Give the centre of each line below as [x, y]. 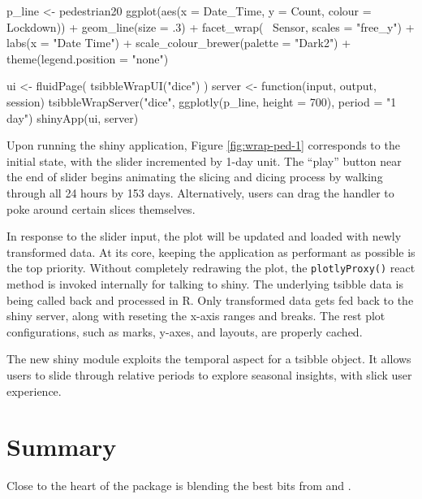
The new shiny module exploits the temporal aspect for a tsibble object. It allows [209, 359]
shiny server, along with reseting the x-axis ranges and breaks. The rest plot [196, 316]
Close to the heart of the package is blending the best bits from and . [179, 486]
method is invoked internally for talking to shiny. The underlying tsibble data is [205, 283]
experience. [34, 391]
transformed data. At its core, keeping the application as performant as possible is [211, 252]
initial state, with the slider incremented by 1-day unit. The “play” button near [204, 161]
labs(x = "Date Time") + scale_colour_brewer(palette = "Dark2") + [179, 43]
